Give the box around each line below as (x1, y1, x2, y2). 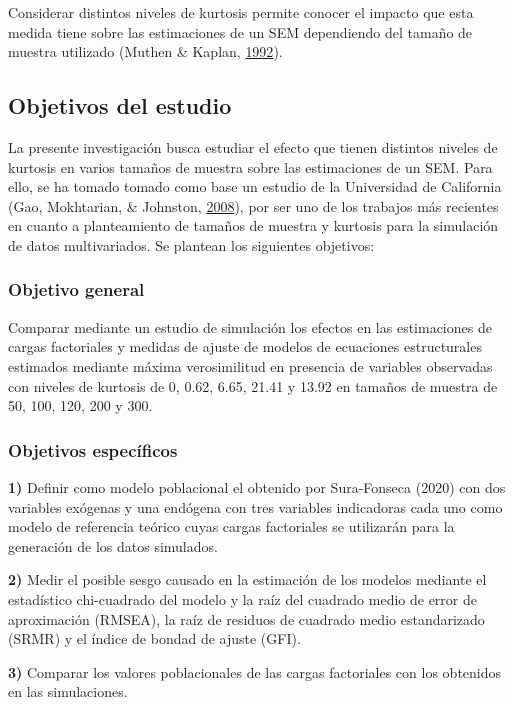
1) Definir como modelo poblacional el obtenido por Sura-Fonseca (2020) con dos (8, 476, 506, 497)
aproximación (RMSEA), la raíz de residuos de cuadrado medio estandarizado (8, 608, 485, 629)
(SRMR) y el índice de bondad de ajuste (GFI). (8, 628, 301, 649)
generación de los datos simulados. (8, 535, 218, 556)
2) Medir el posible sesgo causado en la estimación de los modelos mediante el (8, 569, 487, 590)
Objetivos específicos (8, 437, 178, 462)
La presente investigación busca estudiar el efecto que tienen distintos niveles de (8, 136, 498, 157)
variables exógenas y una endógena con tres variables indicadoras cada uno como (8, 496, 503, 517)
